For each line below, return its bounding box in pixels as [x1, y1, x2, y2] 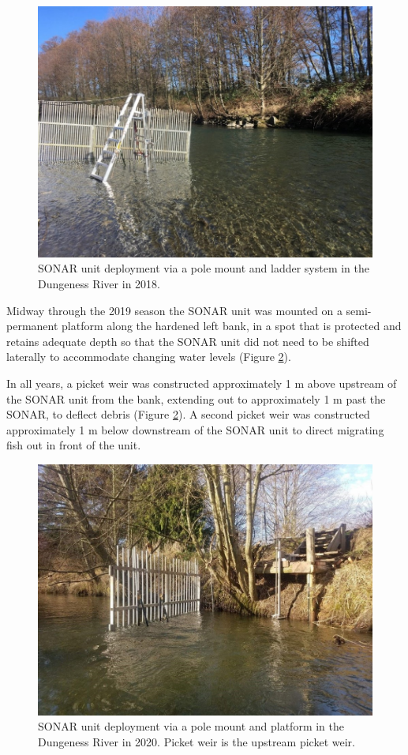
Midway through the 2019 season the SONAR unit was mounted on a [6, 302, 342, 318]
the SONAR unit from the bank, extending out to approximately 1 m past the [6, 390, 386, 407]
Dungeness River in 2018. [38, 275, 160, 291]
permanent [6, 317, 58, 334]
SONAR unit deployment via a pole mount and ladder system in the [38, 260, 370, 276]
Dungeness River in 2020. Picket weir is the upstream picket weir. [38, 733, 355, 749]
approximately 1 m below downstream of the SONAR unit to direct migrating [6, 421, 384, 438]
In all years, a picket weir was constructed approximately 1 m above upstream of [6, 374, 397, 391]
